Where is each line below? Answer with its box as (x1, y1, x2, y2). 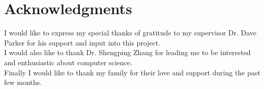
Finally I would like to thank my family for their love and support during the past (4, 67, 260, 77)
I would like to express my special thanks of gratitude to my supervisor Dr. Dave (4, 27, 257, 38)
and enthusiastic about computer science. (4, 57, 132, 67)
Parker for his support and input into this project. (4, 37, 161, 48)
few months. (4, 77, 42, 87)
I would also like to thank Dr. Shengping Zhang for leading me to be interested (4, 47, 251, 58)
